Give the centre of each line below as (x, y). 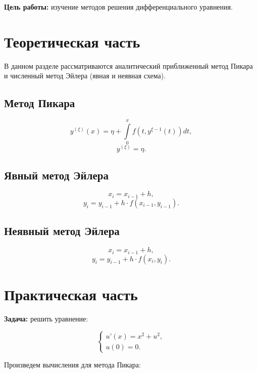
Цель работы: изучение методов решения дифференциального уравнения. (118, 7)
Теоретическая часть (72, 41)
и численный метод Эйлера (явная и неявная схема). (85, 76)
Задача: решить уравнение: (46, 318)
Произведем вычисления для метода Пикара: (72, 364)
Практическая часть (71, 294)
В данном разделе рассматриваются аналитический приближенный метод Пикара (128, 65)
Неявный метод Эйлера (62, 231)
